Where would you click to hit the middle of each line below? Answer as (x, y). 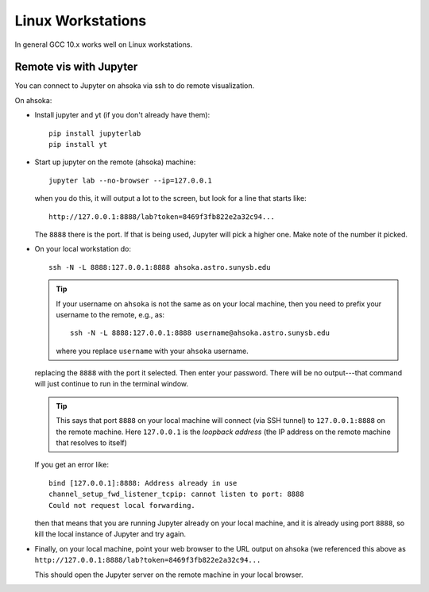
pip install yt (78, 144)
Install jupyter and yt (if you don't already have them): (122, 115)
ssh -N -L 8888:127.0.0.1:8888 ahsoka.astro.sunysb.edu (160, 267)
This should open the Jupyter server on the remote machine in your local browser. (169, 575)
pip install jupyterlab (95, 133)
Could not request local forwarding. (122, 505)
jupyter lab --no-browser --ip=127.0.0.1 (130, 180)
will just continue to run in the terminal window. (112, 384)
